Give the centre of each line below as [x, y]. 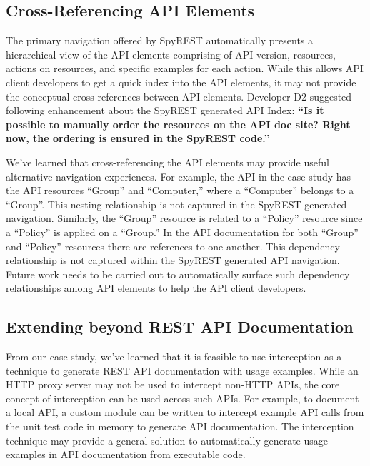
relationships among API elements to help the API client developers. [156, 288]
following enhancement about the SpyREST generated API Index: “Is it [165, 110]
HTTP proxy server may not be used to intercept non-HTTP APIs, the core [173, 384]
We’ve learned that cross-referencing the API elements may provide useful [167, 162]
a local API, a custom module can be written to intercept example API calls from [185, 412]
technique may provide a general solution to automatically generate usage [167, 440]
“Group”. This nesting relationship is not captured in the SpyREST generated [176, 204]
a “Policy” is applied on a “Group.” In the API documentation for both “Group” [182, 232]
